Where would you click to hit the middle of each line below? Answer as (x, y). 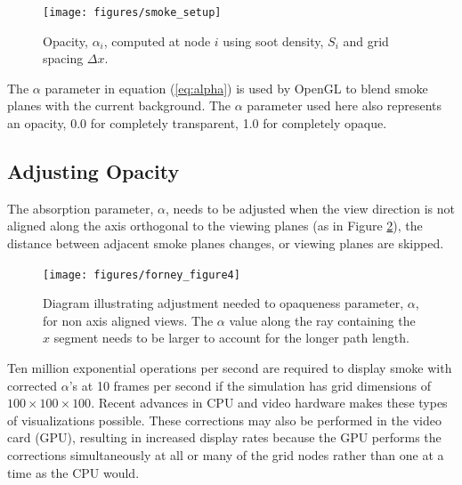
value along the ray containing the (322, 320)
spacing (63, 58)
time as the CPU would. (73, 472)
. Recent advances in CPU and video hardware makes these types (269, 403)
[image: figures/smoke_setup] (132, 12)
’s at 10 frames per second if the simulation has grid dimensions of (250, 385)
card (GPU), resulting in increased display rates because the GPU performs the (224, 437)
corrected (32, 385)
